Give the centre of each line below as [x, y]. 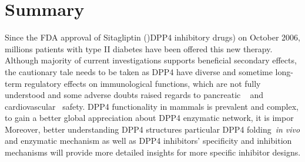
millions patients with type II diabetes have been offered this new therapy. [139, 48]
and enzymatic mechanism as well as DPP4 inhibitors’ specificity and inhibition [148, 141]
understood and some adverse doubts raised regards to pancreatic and [134, 95]
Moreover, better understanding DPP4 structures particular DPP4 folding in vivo [152, 129]
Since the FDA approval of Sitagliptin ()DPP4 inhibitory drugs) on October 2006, [152, 37]
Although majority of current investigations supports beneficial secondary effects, [151, 60]
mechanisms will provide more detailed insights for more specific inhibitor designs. [153, 152]
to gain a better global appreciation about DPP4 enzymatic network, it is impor [149, 118]
